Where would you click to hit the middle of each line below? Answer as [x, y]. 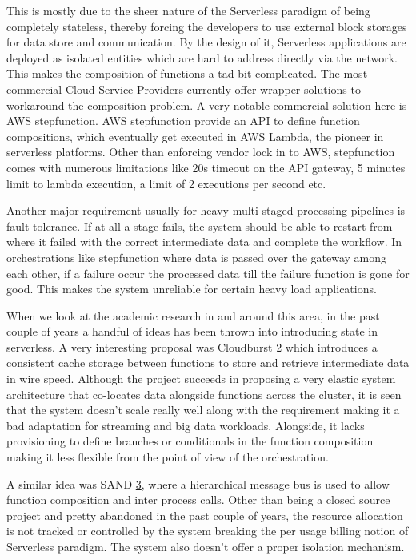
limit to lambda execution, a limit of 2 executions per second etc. [166, 183]
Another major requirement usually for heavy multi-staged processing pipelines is [206, 210]
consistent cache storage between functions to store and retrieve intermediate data [208, 363]
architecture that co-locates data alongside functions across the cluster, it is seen [204, 394]
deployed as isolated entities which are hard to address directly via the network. [202, 57]
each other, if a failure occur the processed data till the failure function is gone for [208, 273]
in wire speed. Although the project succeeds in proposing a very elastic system [201, 379]
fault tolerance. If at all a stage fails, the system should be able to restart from [200, 226]
